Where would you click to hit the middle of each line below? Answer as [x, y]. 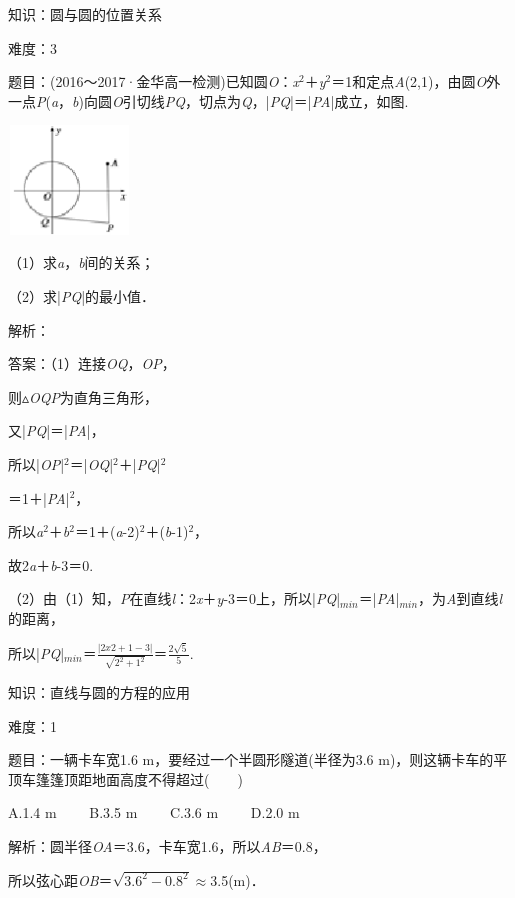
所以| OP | [36, 463]
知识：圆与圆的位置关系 [85, 14]
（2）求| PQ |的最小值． [82, 296]
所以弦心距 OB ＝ [60, 879]
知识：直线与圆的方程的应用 [99, 691]
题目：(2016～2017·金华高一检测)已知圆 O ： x [154, 81]
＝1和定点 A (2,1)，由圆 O [409, 81]
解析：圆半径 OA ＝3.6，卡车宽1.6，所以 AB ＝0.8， [167, 845]
